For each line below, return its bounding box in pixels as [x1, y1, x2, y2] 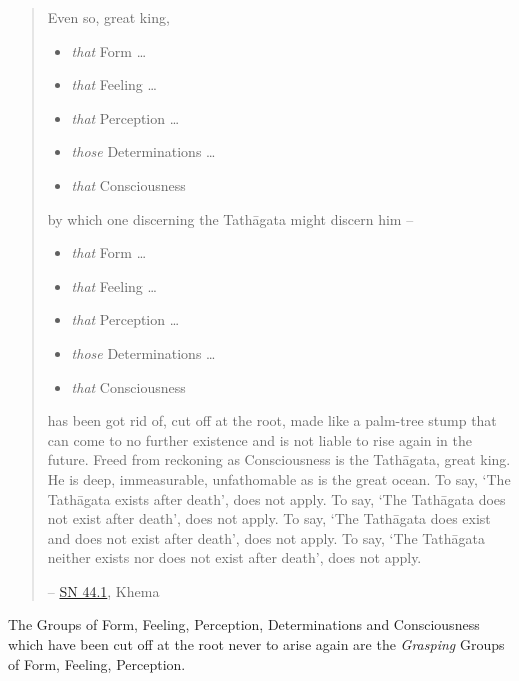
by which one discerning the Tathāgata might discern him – [47, 208, 414, 229]
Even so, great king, [47, 7, 170, 27]
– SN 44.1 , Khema [47, 580, 160, 601]
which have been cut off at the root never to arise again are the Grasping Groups [8, 634, 505, 655]
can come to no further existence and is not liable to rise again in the [47, 429, 473, 450]
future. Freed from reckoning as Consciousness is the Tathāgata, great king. [47, 449, 511, 470]
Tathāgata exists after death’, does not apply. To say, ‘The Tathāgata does [47, 488, 506, 509]
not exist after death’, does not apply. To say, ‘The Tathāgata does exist [47, 508, 491, 529]
